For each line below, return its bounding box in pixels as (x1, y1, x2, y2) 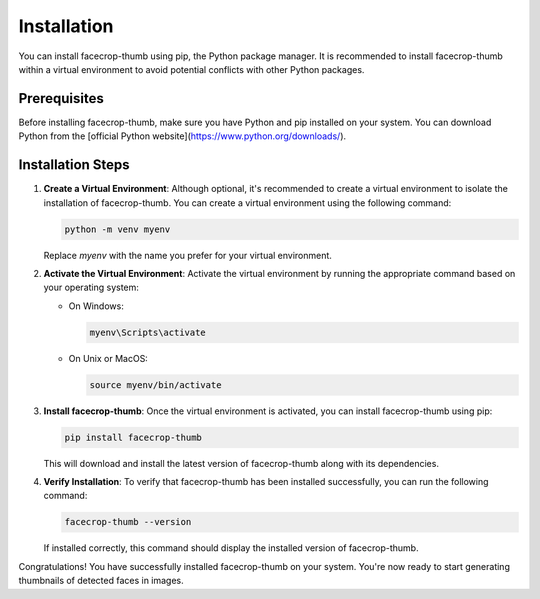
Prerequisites (18, 90, 104, 107)
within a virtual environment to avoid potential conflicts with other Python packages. (18, 63, 365, 75)
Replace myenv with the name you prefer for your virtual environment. (43, 249, 332, 261)
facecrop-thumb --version (64, 516, 192, 528)
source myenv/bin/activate (89, 379, 222, 390)
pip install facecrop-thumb (64, 431, 202, 443)
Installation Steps (18, 156, 130, 174)
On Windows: (68, 300, 124, 312)
